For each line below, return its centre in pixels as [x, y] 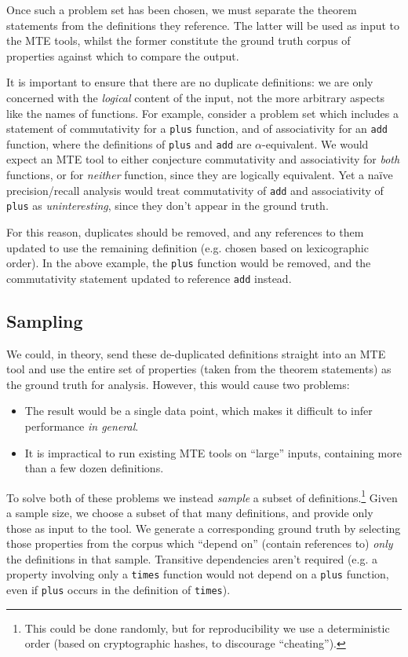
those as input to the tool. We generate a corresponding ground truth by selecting [204, 528]
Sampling [45, 320]
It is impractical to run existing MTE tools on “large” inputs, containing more [213, 452]
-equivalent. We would [315, 143]
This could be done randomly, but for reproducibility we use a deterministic [207, 628]
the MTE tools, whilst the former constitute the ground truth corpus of [178, 40]
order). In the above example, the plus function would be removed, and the [189, 263]
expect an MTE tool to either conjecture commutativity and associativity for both [203, 159]
